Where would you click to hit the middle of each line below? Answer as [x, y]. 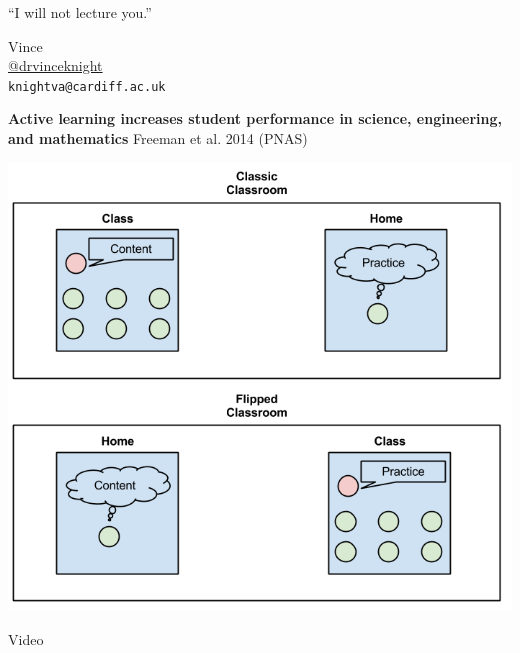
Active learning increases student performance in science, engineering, [255, 118]
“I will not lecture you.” [80, 12]
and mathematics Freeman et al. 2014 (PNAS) [158, 138]
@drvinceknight [55, 65]
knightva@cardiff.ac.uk [87, 86]
